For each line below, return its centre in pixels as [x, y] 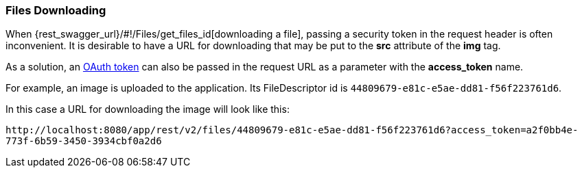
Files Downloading [56, 10]
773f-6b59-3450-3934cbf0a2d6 [84, 141]
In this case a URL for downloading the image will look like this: [148, 109]
